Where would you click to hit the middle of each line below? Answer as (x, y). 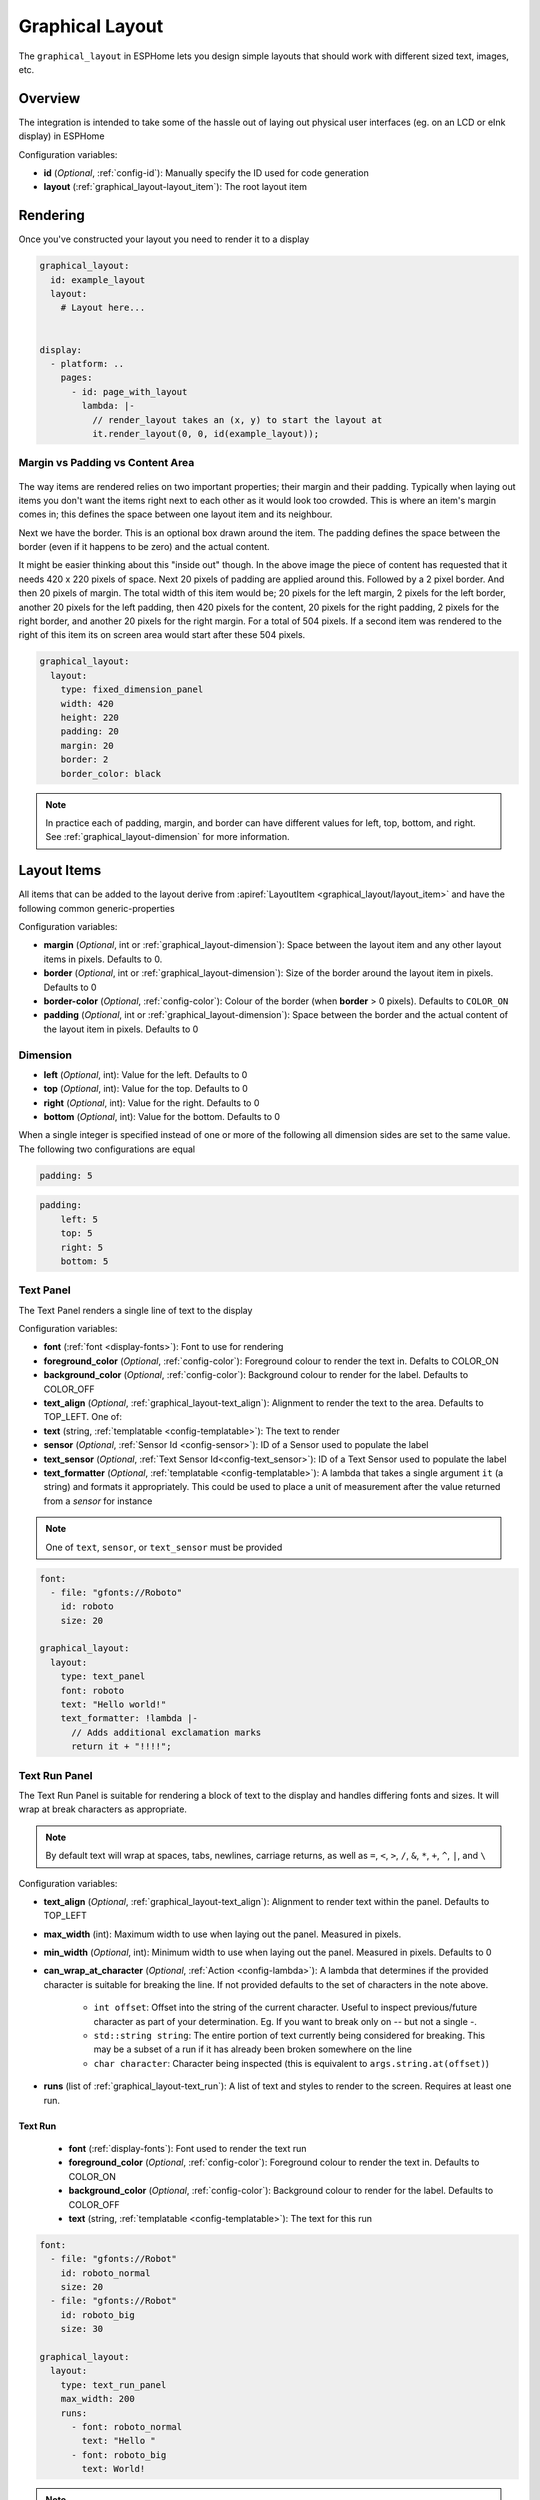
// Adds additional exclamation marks (166, 1732)
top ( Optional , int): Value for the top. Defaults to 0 (146, 1089)
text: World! (113, 2469)
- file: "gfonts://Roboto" (116, 1592)
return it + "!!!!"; (121, 1746)
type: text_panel (103, 1676)
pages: (76, 378)
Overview (49, 98)
